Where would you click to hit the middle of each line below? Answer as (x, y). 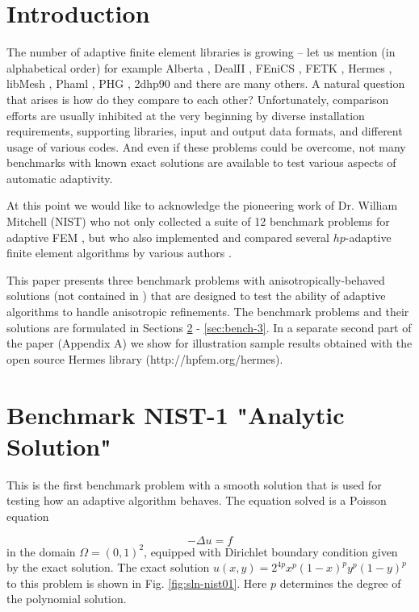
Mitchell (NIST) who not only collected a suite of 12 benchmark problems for (198, 221)
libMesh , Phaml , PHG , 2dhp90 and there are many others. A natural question (206, 83)
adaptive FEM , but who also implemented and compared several (168, 237)
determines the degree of (340, 583)
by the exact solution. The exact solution (108, 567)
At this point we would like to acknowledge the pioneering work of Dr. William (202, 205)
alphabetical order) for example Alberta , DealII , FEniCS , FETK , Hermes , (199, 67)
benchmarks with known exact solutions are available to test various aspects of (201, 162)
